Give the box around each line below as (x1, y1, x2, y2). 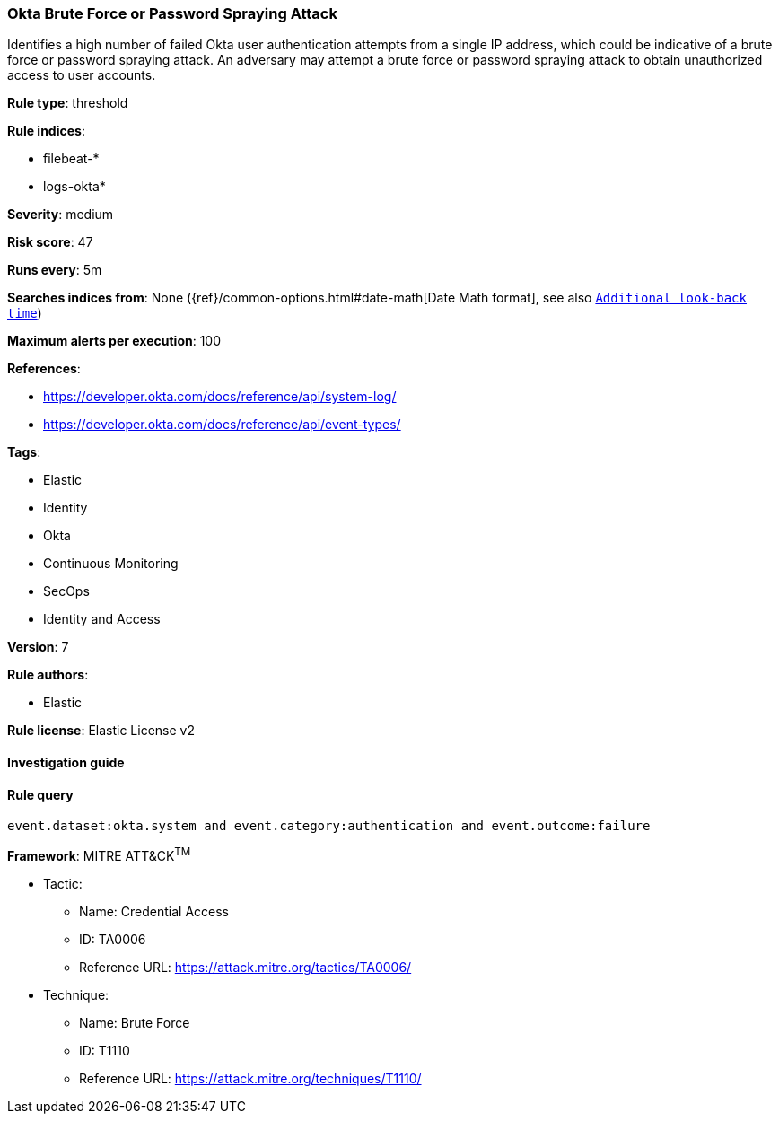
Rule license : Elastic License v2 (7, 723, 195, 739)
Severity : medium (7, 206, 114, 223)
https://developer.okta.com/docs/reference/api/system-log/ (43, 389, 397, 405)
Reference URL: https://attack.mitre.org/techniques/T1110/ (79, 1070, 422, 1086)
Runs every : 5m (7, 262, 102, 278)
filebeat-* (43, 151, 100, 167)
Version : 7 (7, 639, 69, 655)
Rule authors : (7, 667, 89, 683)
